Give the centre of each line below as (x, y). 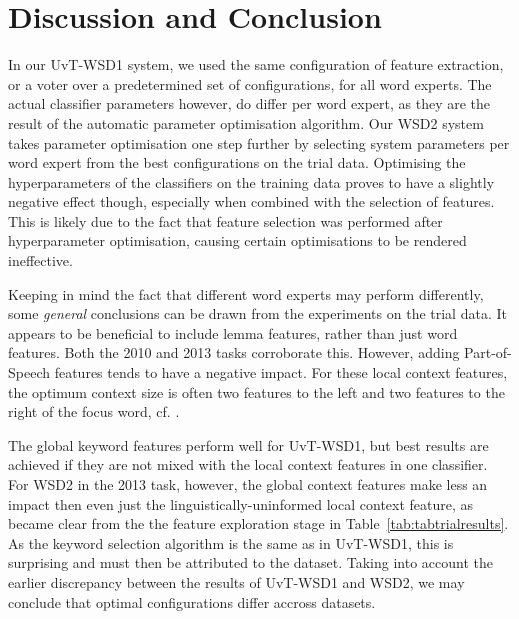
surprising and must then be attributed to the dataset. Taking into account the (251, 562)
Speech (29, 372)
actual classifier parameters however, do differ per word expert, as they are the (249, 103)
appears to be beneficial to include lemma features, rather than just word (233, 332)
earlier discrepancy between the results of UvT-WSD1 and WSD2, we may (236, 581)
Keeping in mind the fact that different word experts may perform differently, (246, 293)
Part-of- (488, 352)
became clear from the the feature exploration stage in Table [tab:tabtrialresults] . (258, 523)
